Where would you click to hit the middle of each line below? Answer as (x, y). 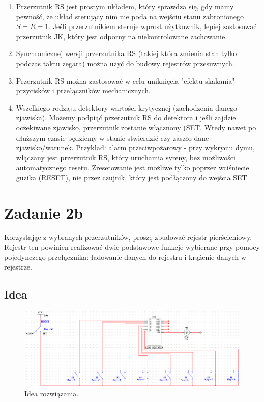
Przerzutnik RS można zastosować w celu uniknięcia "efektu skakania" (125, 80)
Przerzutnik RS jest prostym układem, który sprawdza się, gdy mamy (125, 6)
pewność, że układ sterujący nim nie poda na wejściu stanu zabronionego (130, 16)
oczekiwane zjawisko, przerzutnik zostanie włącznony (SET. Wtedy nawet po (136, 127)
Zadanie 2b (44, 212)
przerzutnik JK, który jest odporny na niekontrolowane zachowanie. (122, 36)
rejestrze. (18, 267)
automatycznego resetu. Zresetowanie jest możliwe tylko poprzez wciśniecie (133, 167)
